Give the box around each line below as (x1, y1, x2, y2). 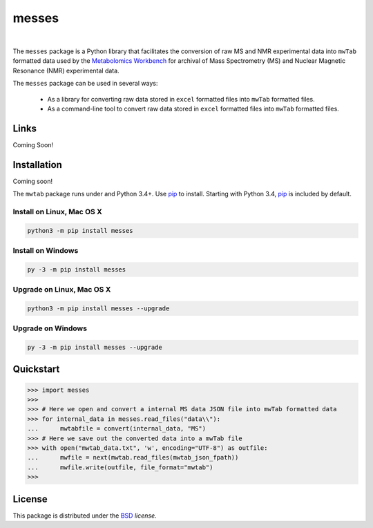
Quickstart (12, 364, 60, 375)
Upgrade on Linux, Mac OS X (12, 285, 111, 294)
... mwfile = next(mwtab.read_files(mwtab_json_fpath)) (27, 453, 239, 462)
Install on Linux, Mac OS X (12, 207, 103, 216)
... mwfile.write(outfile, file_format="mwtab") (27, 463, 213, 471)
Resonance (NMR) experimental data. (12, 66, 120, 75)
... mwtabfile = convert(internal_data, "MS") (27, 425, 207, 433)
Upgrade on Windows (12, 323, 88, 333)
